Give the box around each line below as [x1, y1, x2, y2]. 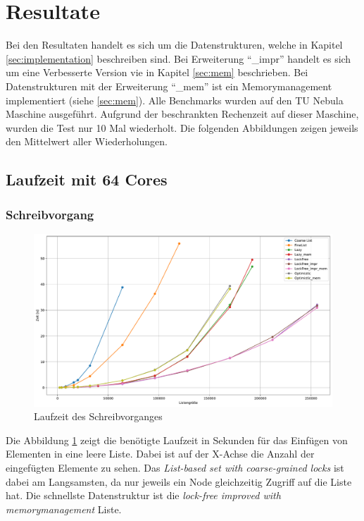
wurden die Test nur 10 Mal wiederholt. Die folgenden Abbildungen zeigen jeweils [6, 120, 358, 135]
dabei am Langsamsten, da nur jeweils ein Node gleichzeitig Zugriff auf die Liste [6, 474, 352, 489]
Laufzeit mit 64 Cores [6, 168, 168, 190]
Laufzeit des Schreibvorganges [34, 409, 163, 424]
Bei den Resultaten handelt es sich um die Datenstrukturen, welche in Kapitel [6, 37, 343, 52]
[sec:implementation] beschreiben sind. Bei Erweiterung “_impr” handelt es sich [6, 51, 351, 66]
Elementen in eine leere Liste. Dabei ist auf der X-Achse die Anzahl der [6, 446, 315, 461]
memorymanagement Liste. [6, 501, 122, 516]
